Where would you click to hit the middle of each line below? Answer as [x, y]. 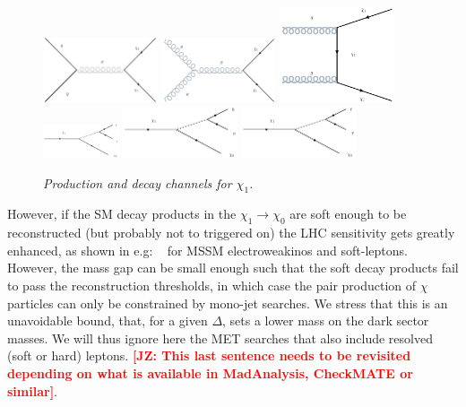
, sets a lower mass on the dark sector [326, 320]
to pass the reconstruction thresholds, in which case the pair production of [212, 285]
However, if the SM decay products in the [122, 214]
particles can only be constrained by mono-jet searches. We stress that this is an [228, 303]
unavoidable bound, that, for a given [108, 320]
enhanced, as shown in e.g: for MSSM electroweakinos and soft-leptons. [207, 250]
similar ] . [33, 390]
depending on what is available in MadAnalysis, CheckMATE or [210, 372]
